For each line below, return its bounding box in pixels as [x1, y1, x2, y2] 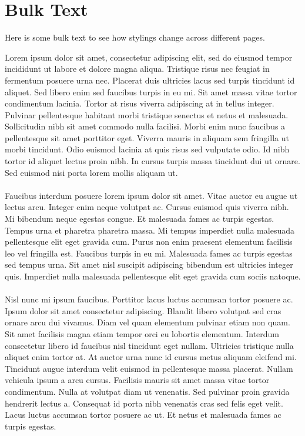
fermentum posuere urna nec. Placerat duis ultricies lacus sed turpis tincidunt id [5, 74, 295, 86]
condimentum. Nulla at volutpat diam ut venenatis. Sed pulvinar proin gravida [5, 385, 290, 397]
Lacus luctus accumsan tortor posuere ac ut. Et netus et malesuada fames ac [5, 408, 281, 421]
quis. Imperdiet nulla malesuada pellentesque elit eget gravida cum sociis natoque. [5, 270, 301, 282]
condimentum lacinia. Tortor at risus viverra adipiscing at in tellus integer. [5, 97, 274, 109]
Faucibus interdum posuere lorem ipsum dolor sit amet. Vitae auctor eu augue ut [5, 189, 298, 201]
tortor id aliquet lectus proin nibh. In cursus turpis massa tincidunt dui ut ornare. [5, 155, 300, 167]
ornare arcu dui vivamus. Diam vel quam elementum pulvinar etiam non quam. [5, 316, 290, 328]
